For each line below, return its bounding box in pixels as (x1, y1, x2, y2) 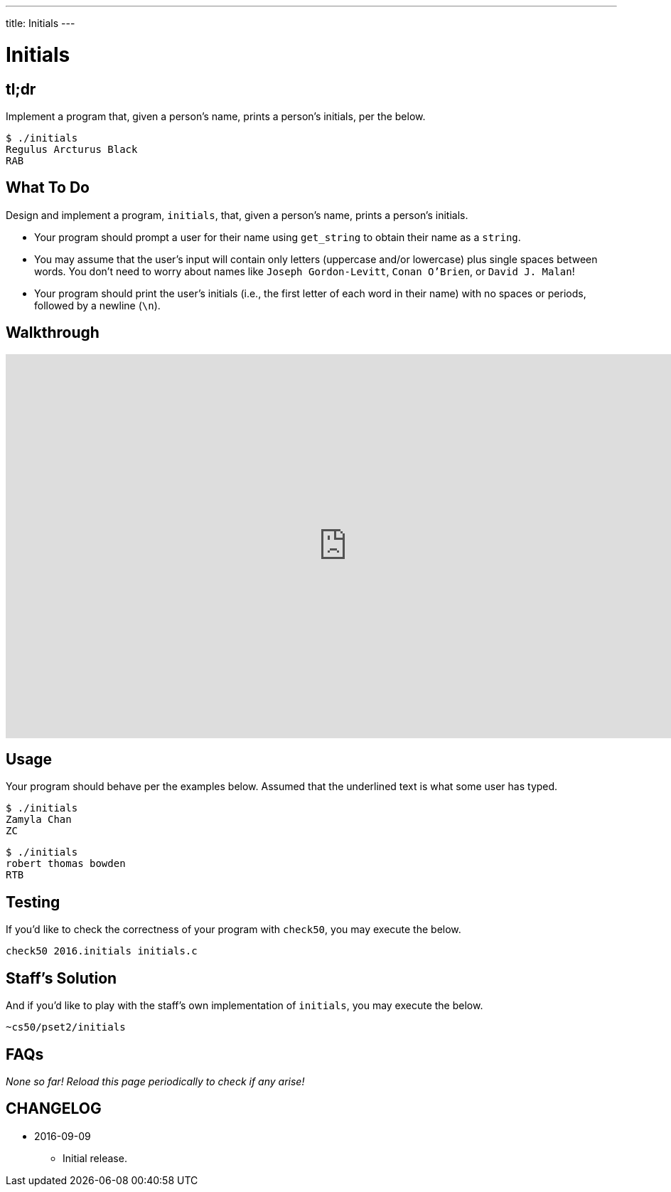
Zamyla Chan (6, 814, 72, 826)
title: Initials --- (6, 17, 75, 29)
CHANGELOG (6, 1100, 102, 1118)
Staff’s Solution (6, 969, 117, 987)
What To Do (6, 179, 90, 197)
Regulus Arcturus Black (6, 143, 138, 155)
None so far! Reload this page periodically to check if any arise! (6, 1075, 305, 1087)
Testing (6, 893, 60, 911)
